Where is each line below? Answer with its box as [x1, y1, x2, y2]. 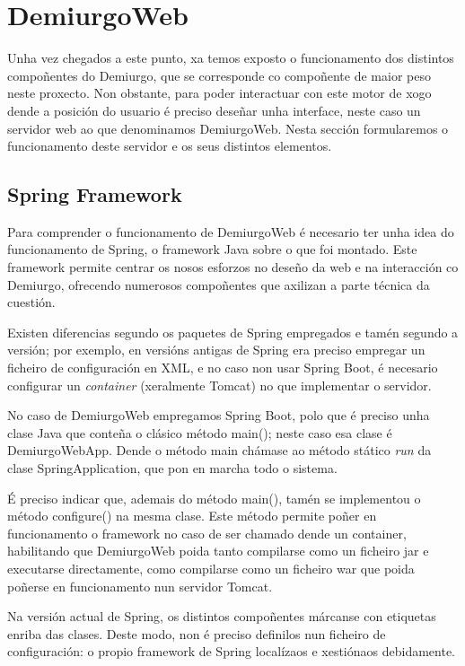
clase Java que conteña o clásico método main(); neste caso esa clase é [7, 423, 392, 442]
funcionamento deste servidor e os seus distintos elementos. [7, 136, 332, 155]
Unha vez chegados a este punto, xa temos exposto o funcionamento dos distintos [7, 48, 454, 67]
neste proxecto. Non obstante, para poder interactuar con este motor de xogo [7, 83, 432, 102]
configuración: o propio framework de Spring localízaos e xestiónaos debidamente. [7, 642, 455, 661]
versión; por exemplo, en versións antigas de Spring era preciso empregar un [7, 340, 426, 359]
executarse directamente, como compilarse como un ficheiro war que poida [7, 558, 415, 577]
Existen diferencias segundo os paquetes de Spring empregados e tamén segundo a [7, 322, 459, 341]
